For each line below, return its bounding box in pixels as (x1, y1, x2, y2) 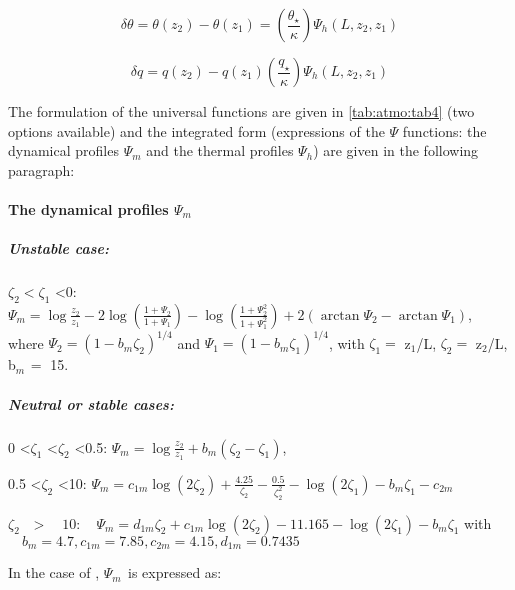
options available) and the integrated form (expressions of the (8, 120, 385, 141)
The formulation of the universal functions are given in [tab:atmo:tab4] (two (8, 101, 475, 121)
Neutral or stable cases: (8, 393, 174, 414)
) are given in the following (313, 140, 479, 161)
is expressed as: (127, 562, 222, 583)
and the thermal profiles (146, 140, 294, 161)
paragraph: (8, 159, 75, 180)
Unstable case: (8, 238, 109, 259)
